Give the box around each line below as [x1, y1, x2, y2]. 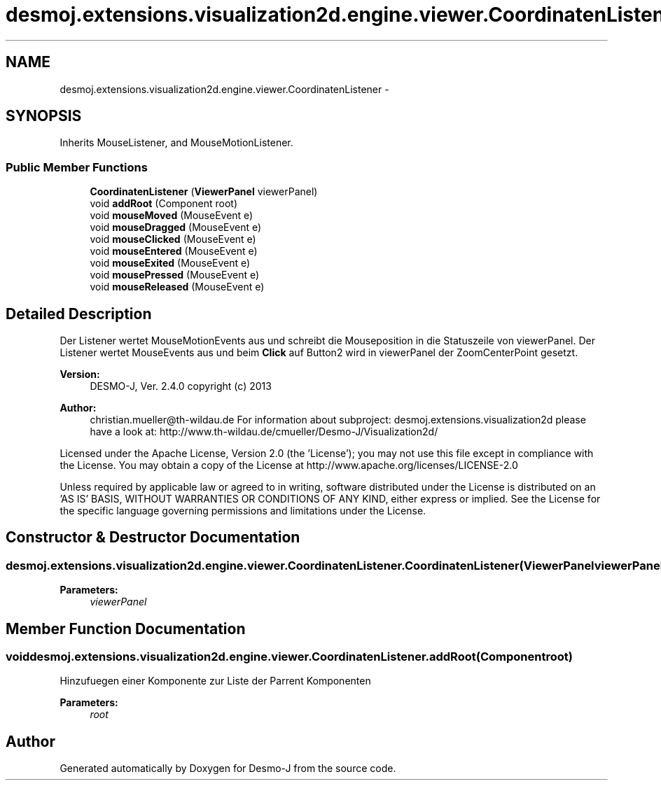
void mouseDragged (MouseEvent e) [90, 221, 262, 234]
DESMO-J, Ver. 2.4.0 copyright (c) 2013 [90, 380, 272, 393]
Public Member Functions [6, 160, 148, 174]
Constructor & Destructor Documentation [6, 528, 300, 547]
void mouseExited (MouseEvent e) [90, 257, 251, 269]
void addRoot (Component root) [90, 197, 238, 210]
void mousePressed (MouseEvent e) [90, 269, 260, 281]
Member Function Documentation [6, 619, 246, 638]
